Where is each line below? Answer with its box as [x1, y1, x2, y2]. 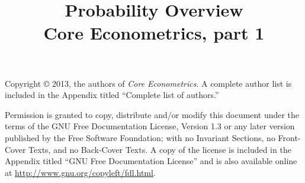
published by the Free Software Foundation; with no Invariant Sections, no [5, 131, 275, 143]
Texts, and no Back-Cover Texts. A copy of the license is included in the [28, 143, 291, 155]
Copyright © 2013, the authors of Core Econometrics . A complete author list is [5, 77, 292, 89]
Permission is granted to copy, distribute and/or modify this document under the [5, 108, 300, 120]
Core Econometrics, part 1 [43, 21, 265, 45]
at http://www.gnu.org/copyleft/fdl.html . [5, 166, 156, 178]
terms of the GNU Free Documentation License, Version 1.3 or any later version [5, 120, 295, 132]
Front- [278, 131, 301, 143]
